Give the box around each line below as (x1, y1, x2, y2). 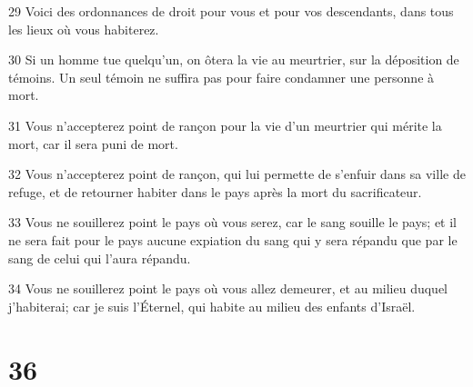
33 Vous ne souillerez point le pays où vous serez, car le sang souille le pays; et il (8, 213, 457, 232)
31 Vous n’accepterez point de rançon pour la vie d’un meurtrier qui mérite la (8, 115, 442, 134)
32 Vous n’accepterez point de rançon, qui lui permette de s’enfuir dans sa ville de (8, 164, 466, 184)
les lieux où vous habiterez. (8, 19, 159, 38)
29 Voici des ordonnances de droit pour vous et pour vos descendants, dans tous (8, 2, 454, 20)
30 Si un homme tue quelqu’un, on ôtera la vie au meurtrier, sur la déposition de (8, 50, 459, 69)
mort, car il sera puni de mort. (8, 134, 178, 153)
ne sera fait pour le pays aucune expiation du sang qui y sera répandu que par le (8, 230, 458, 249)
